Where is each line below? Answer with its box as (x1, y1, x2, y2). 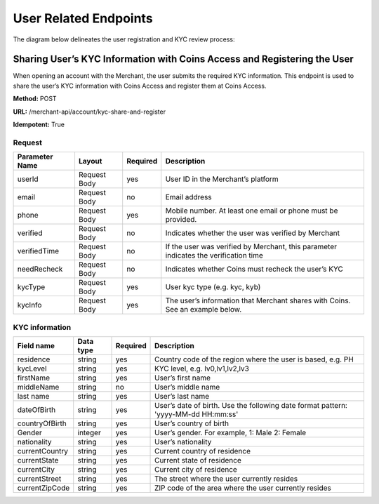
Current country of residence (154, 446, 251, 456)
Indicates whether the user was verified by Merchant (165, 228, 340, 238)
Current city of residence (154, 464, 238, 474)
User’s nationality (154, 437, 212, 446)
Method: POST (13, 95, 57, 103)
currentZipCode (17, 483, 70, 493)
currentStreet (17, 474, 62, 484)
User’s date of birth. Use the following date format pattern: (154, 400, 347, 410)
